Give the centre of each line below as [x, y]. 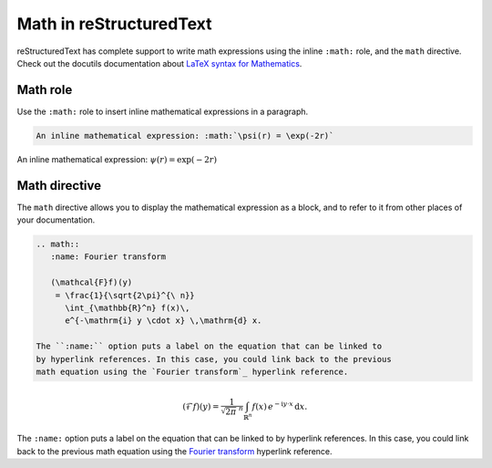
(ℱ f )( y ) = [201, 406]
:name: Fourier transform [108, 257]
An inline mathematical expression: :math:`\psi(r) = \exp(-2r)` [185, 135]
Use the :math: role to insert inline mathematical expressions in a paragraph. [163, 111]
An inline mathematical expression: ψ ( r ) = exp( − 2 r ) [117, 159]
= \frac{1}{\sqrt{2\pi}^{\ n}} [125, 295]
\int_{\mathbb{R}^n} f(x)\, [128, 308]
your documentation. [56, 220]
